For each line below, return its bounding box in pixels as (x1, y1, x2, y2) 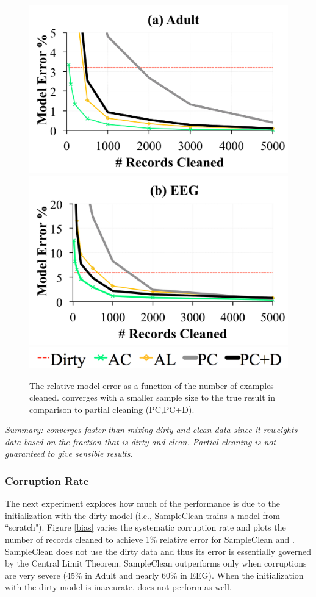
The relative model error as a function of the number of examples (29, 379, 274, 391)
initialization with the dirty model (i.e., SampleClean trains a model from (5, 509, 280, 521)
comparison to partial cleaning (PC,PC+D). (29, 402, 195, 415)
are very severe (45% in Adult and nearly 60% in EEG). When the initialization (5, 568, 304, 581)
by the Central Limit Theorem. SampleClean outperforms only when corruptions (5, 557, 307, 570)
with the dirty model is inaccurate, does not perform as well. (5, 581, 232, 593)
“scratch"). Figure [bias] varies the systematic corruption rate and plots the (5, 521, 286, 534)
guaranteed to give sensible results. (5, 447, 133, 460)
